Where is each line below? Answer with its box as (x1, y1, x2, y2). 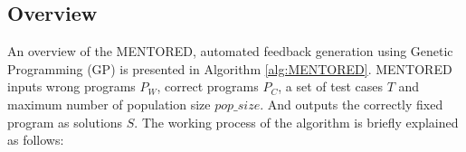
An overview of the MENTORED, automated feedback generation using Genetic (7, 42, 453, 61)
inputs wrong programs (7, 77, 136, 96)
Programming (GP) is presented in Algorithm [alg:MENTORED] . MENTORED (7, 59, 452, 78)
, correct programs (157, 77, 259, 96)
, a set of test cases (278, 77, 383, 96)
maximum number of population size (7, 94, 211, 113)
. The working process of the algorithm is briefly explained (134, 112, 459, 131)
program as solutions (7, 112, 123, 131)
